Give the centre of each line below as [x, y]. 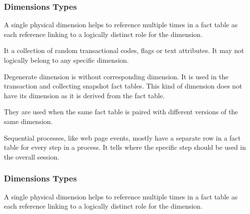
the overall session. [32, 156]
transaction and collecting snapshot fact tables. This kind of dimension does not [123, 86]
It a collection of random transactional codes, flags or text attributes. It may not [124, 50]
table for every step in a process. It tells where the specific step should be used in [125, 147]
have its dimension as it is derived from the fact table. [84, 95]
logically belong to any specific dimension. [67, 60]
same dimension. [28, 121]
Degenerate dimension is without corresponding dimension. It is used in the [116, 76]
